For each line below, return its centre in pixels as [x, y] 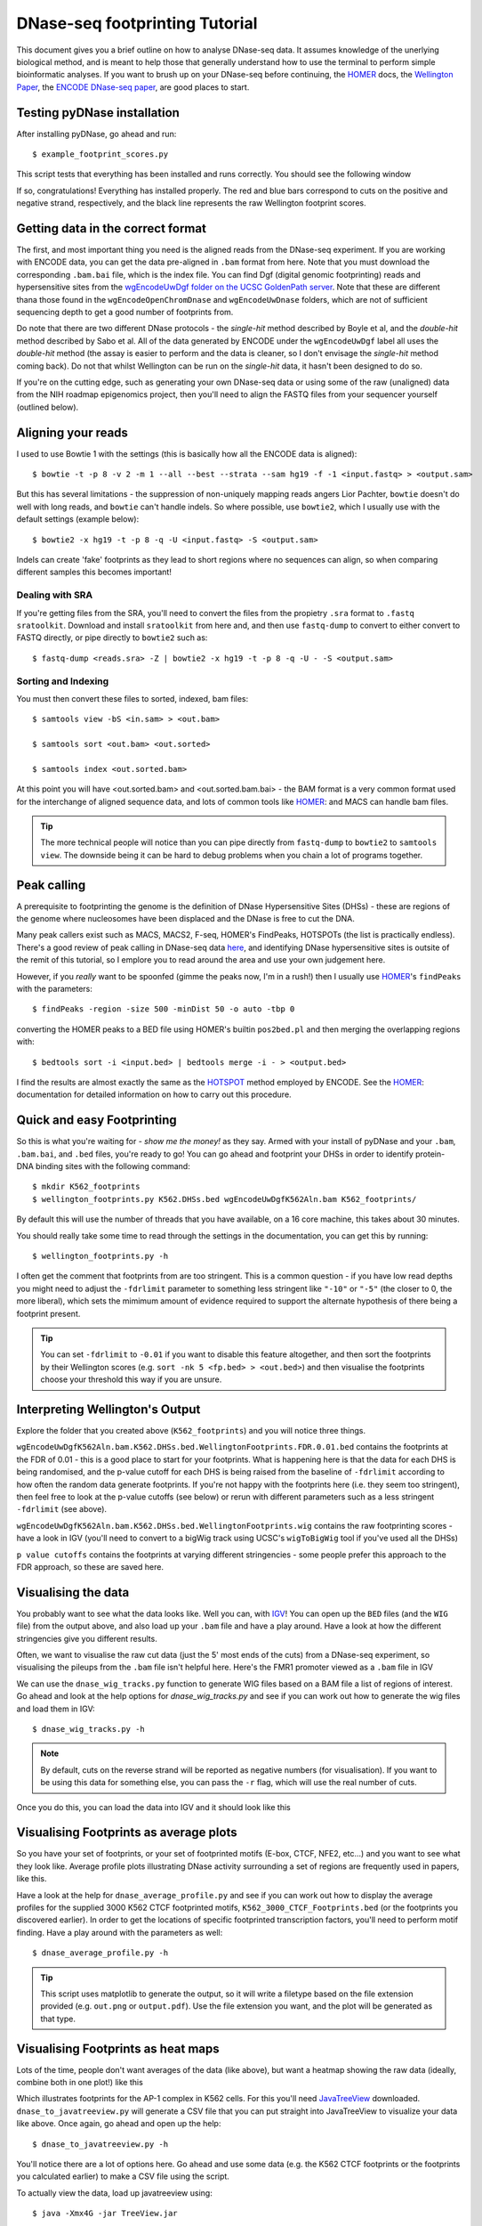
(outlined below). [48, 407]
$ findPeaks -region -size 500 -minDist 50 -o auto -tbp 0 [164, 1009]
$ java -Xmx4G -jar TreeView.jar [105, 2214]
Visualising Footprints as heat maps [118, 2048]
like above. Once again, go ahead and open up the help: [119, 2124]
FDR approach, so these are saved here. [90, 1566]
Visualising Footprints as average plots [127, 1833]
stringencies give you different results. [87, 1638]
